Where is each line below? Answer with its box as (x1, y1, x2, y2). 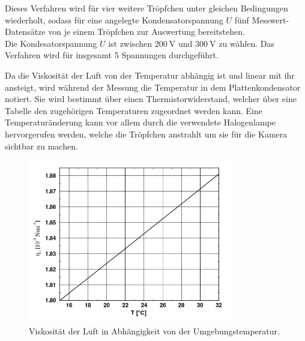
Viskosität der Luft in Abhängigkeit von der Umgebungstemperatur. (29, 325, 280, 337)
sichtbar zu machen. (5, 139, 78, 152)
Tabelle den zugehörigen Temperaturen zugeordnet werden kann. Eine (5, 104, 262, 116)
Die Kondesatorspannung (5, 37, 97, 49)
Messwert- (252, 13, 289, 26)
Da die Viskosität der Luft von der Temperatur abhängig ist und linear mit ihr (5, 68, 295, 81)
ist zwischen (108, 37, 152, 49)
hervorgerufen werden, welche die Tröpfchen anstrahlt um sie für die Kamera (5, 127, 288, 140)
